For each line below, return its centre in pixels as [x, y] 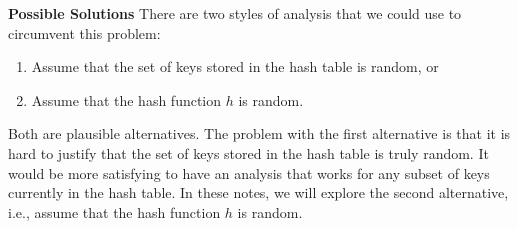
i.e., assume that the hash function [114, 211]
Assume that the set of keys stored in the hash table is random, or [235, 66]
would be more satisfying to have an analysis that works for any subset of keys [249, 172]
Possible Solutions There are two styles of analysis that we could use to [235, 13]
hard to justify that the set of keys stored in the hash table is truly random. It [248, 152]
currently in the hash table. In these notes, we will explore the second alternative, [258, 192]
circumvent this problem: [84, 32]
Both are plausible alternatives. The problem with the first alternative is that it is [259, 133]
